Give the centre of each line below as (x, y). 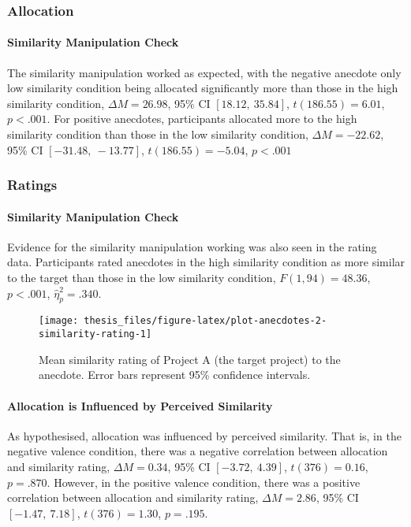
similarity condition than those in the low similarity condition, (158, 134)
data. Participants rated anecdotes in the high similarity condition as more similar (206, 262)
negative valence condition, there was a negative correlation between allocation (198, 451)
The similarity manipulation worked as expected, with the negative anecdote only (204, 72)
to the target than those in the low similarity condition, (142, 278)
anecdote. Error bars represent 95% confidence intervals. (175, 375)
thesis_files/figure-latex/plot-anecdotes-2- (205, 321)
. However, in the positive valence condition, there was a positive (204, 482)
